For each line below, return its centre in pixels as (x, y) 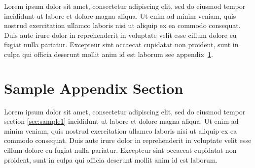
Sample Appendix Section (94, 88)
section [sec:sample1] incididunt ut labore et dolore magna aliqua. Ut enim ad (121, 121)
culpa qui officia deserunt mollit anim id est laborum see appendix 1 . (109, 54)
